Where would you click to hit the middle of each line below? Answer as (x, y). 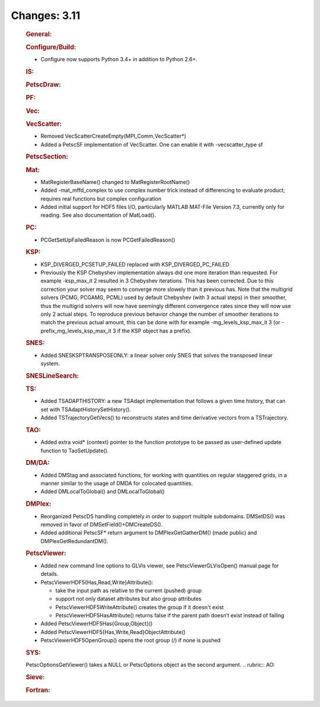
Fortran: (38, 690)
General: (39, 34)
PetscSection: (47, 157)
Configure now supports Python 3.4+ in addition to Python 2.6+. (119, 59)
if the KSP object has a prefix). (154, 331)
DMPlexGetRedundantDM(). (75, 541)
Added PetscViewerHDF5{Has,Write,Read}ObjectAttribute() (113, 632)
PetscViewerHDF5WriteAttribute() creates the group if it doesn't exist (140, 607)
